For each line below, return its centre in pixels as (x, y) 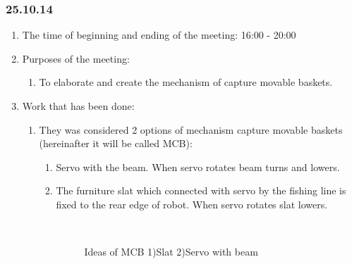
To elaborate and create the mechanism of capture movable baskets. (186, 82)
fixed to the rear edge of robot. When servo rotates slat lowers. (192, 204)
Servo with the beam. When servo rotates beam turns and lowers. (198, 166)
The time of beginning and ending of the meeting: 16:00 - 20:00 (159, 35)
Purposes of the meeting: (76, 58)
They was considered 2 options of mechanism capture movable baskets (191, 129)
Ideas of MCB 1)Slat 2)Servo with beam (171, 252)
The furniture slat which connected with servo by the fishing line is (201, 190)
